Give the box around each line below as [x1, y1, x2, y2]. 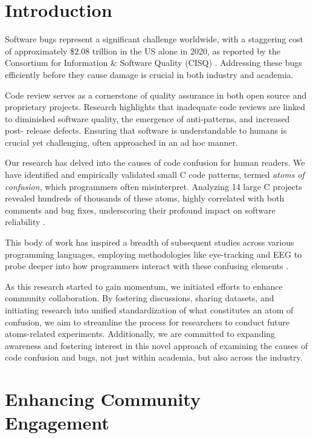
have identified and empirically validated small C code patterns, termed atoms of [5, 168, 305, 181]
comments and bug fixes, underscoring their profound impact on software [5, 203, 276, 216]
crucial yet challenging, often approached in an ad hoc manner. [5, 136, 238, 148]
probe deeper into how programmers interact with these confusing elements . [5, 260, 289, 272]
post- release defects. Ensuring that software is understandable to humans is [5, 124, 287, 137]
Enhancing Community [5, 387, 201, 411]
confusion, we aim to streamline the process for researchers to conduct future [5, 315, 290, 328]
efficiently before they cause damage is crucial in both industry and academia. [5, 68, 294, 80]
